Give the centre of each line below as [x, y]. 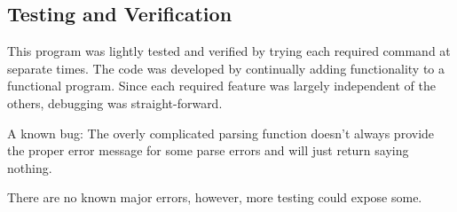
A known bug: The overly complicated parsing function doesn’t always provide [221, 133]
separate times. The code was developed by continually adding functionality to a [226, 68]
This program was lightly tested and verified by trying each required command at [229, 51]
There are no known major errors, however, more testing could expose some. [215, 197]
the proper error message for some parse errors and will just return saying [208, 150]
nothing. [30, 167]
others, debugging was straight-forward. [115, 102]
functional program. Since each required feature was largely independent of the [221, 86]
